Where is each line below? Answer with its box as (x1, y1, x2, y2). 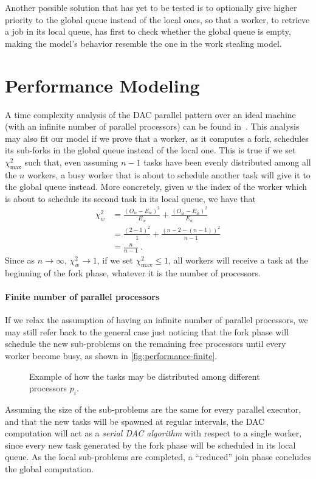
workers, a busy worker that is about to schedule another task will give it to (27, 168, 311, 181)
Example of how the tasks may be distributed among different (29, 369, 260, 382)
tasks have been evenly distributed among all (143, 155, 311, 168)
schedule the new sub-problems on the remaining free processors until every (5, 337, 286, 350)
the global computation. (5, 462, 94, 475)
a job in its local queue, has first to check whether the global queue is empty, (5, 25, 291, 38)
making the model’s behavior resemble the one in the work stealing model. (5, 37, 282, 49)
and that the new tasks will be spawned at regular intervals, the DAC (5, 414, 265, 427)
